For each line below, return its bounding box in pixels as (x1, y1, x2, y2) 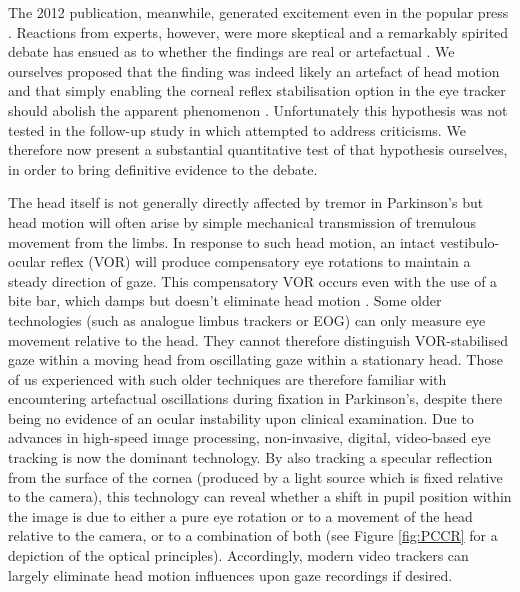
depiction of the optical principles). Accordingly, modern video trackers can (8, 545, 469, 566)
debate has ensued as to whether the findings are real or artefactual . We (8, 41, 455, 62)
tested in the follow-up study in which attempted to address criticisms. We (8, 119, 466, 140)
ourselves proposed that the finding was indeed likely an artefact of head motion (8, 60, 500, 81)
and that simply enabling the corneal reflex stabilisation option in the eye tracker (8, 80, 506, 101)
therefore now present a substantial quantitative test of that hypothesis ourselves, (8, 139, 508, 160)
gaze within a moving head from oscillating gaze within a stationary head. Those (8, 349, 503, 370)
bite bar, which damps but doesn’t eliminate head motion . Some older (8, 290, 442, 311)
